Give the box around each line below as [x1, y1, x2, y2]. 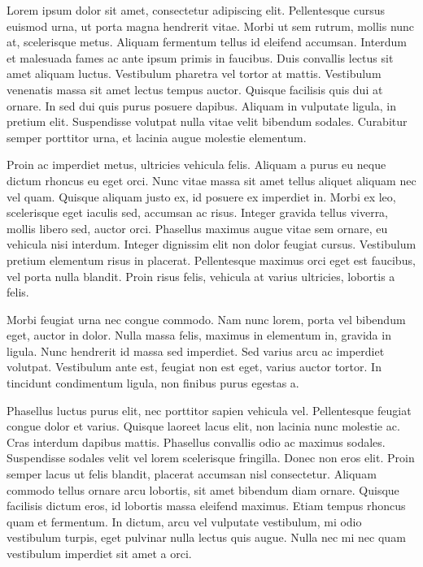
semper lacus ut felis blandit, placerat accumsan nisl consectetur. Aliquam [7, 465, 377, 483]
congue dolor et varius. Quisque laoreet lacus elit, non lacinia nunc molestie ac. [7, 418, 400, 435]
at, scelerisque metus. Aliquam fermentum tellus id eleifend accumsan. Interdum [7, 33, 408, 50]
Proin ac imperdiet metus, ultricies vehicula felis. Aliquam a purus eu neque [7, 156, 386, 173]
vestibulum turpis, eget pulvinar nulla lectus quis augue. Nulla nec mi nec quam [7, 529, 406, 546]
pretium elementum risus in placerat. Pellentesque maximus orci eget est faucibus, [7, 251, 416, 268]
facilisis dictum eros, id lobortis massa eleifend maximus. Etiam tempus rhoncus [7, 497, 406, 514]
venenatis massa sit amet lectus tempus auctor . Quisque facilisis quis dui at [7, 80, 383, 97]
